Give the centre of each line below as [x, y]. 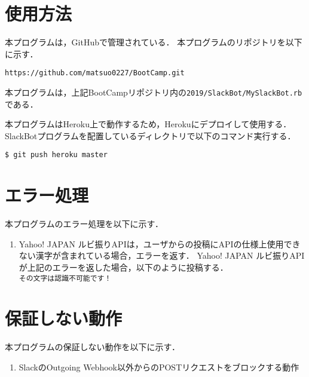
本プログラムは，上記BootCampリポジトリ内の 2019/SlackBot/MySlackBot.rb [154, 92]
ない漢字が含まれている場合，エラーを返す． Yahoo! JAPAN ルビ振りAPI [162, 255]
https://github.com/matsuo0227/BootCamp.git [95, 73]
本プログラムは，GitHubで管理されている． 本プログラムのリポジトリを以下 [154, 42]
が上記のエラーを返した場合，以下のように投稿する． [123, 267]
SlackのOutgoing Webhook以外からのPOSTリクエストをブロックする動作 [159, 367]
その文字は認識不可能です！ [65, 278]
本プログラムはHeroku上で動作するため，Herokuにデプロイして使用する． [148, 124]
